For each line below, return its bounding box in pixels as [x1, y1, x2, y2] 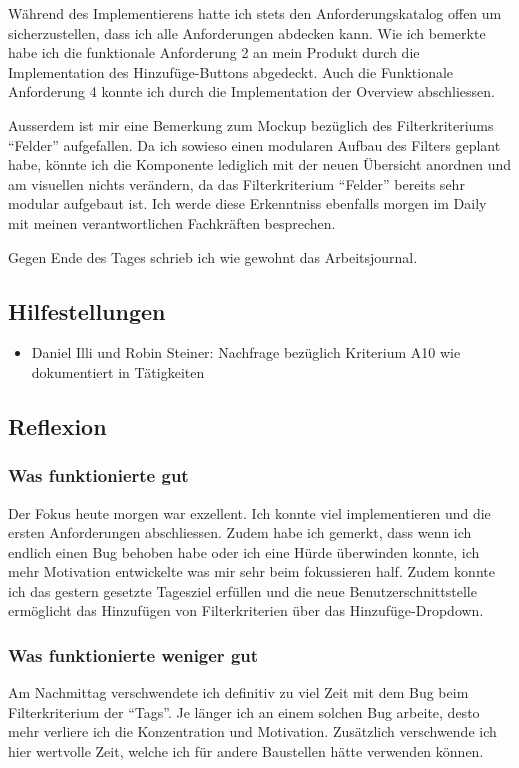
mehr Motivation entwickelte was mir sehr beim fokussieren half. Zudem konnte [8, 561, 495, 582]
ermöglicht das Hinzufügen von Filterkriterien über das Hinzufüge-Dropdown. [8, 600, 484, 621]
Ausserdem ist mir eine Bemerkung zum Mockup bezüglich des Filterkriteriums [8, 114, 494, 135]
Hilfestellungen [8, 295, 166, 326]
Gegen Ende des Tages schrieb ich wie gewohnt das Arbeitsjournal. [8, 246, 418, 267]
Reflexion [8, 410, 107, 441]
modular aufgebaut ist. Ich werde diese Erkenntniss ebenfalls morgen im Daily [8, 193, 487, 214]
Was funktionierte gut [8, 463, 189, 488]
